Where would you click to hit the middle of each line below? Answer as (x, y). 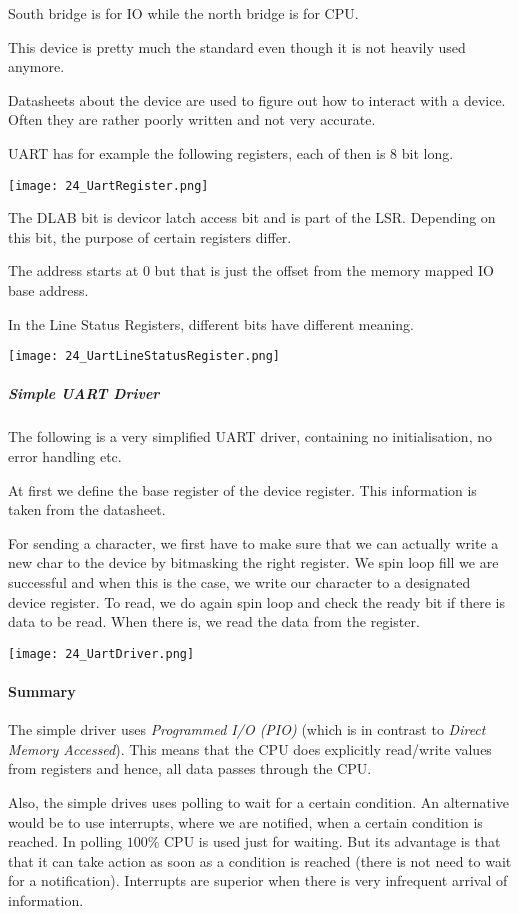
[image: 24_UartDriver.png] (101, 653)
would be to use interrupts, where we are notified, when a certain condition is (245, 821)
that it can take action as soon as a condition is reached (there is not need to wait (260, 860)
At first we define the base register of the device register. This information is (242, 489)
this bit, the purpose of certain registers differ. (150, 236)
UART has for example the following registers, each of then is (197, 152)
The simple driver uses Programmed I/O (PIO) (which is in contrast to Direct (247, 729)
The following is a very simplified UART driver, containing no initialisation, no (250, 436)
